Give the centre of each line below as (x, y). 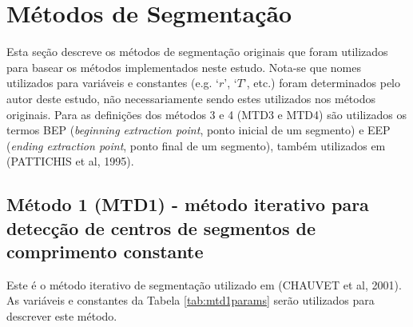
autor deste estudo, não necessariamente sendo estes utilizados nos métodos (191, 98)
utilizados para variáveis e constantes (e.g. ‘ (113, 83)
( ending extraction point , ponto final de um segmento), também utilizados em (196, 145)
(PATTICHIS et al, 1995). (70, 161)
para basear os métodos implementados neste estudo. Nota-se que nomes (184, 67)
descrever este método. (62, 316)
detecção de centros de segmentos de (161, 227)
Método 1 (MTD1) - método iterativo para (188, 204)
